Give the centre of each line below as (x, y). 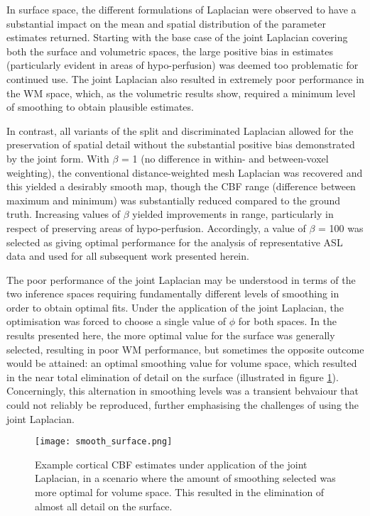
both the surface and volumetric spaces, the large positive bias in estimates (170, 51)
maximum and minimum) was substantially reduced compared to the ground (174, 200)
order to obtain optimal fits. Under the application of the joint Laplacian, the (175, 307)
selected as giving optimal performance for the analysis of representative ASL (175, 242)
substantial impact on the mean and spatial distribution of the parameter (167, 23)
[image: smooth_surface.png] (104, 442)
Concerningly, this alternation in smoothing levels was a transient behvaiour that (183, 391)
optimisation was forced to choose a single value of (116, 321)
